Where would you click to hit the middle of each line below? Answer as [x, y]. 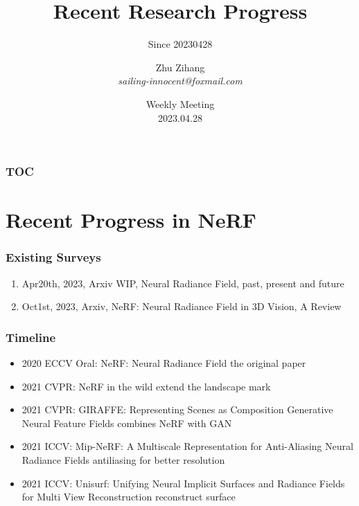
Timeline [31, 337]
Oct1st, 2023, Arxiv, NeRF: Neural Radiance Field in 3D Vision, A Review [182, 306]
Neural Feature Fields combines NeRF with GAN [127, 423]
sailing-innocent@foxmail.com [180, 81]
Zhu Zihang [180, 67]
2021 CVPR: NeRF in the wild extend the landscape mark [146, 386]
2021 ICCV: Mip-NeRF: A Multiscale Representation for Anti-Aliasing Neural [187, 446]
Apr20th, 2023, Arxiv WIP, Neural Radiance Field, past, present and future [183, 283]
